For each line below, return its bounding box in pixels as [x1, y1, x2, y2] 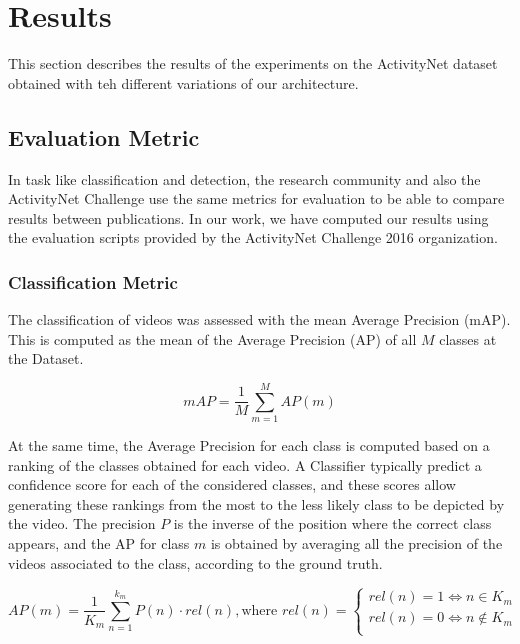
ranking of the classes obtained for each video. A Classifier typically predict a [8, 454, 482, 475]
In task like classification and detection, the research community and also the [8, 168, 481, 189]
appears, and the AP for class [8, 532, 190, 553]
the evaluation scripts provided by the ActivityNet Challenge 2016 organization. [8, 227, 498, 248]
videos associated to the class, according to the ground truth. [8, 552, 383, 573]
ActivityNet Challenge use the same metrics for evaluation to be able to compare [8, 188, 505, 209]
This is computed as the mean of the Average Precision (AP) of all [8, 328, 417, 349]
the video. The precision [8, 513, 156, 534]
